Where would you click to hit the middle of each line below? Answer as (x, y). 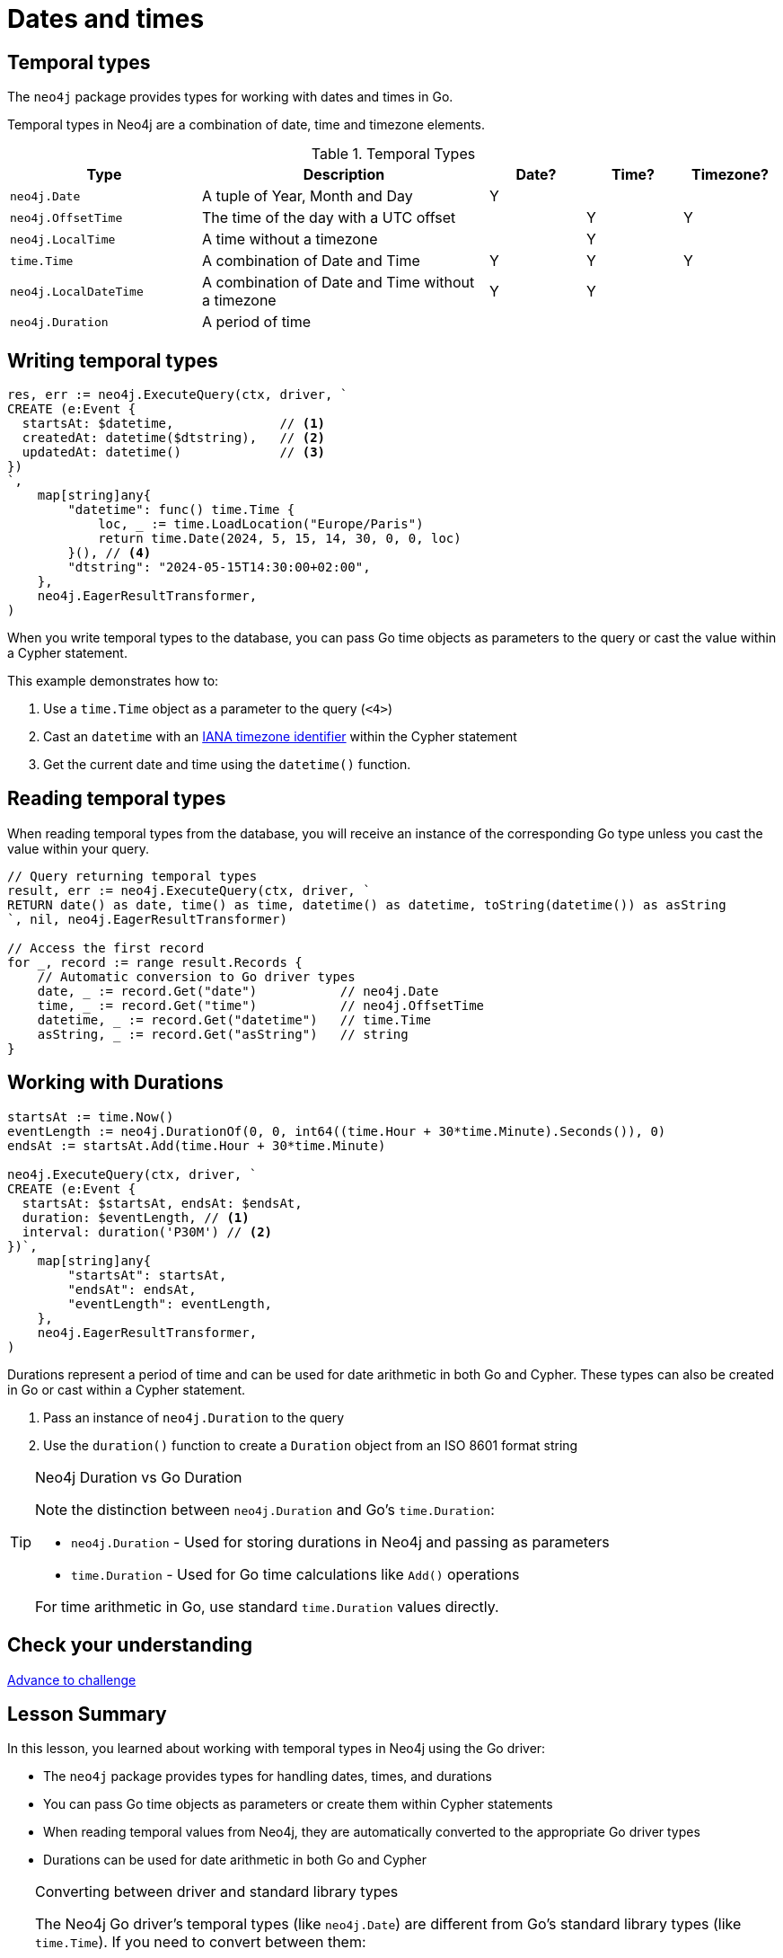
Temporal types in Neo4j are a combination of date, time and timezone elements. (246, 125)
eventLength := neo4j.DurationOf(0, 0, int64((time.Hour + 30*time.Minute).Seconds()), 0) (337, 1131)
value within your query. (78, 848)
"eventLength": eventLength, (170, 1303)
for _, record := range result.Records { (155, 962)
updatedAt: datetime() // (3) (174, 452)
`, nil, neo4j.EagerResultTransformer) (147, 919)
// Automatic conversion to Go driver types (196, 976)
